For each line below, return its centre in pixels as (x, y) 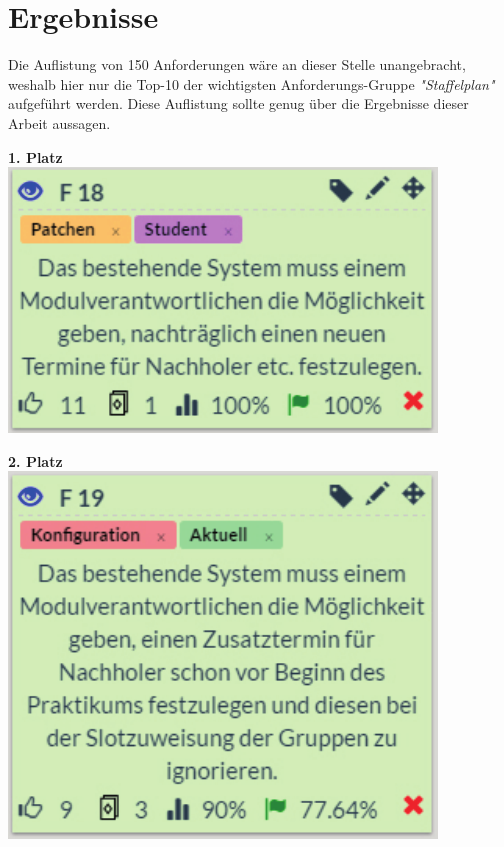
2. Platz (35, 460)
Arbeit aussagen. (59, 122)
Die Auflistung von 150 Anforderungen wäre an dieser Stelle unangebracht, (237, 64)
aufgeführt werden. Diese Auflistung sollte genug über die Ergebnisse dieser (238, 103)
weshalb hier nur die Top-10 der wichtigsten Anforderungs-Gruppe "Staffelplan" (251, 83)
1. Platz (35, 156)
